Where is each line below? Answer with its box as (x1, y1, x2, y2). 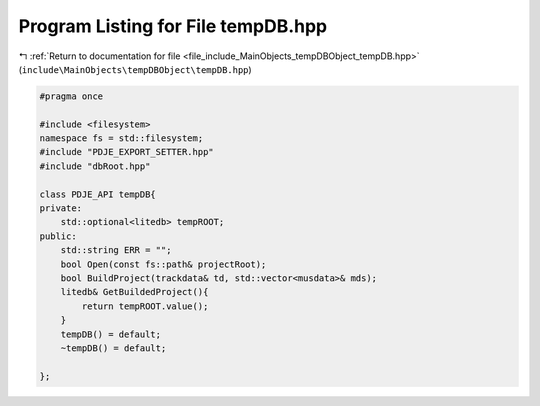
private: (39, 203, 83, 214)
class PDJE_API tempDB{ (39, 188, 157, 200)
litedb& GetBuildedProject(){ (60, 286, 209, 298)
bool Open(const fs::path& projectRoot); (60, 258, 267, 270)
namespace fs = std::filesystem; (39, 133, 204, 144)
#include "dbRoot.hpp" (39, 160, 151, 172)
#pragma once (39, 90, 104, 102)
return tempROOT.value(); (81, 300, 209, 312)
